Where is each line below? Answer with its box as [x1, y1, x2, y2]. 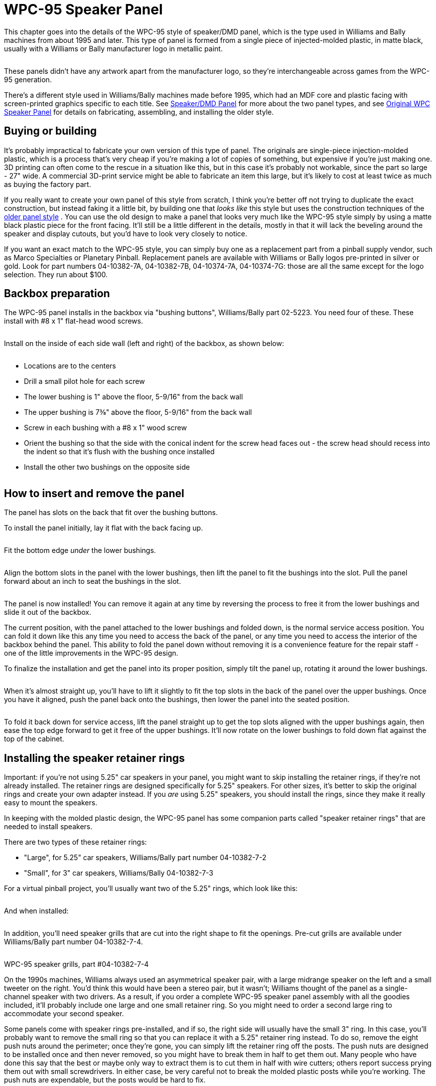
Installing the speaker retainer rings [4, 751, 185, 764]
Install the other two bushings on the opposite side [24, 463, 190, 472]
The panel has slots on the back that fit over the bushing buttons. [4, 508, 218, 517]
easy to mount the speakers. [4, 798, 98, 807]
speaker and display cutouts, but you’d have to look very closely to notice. [4, 229, 248, 238]
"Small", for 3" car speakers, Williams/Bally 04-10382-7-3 [24, 869, 213, 878]
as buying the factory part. [4, 180, 91, 188]
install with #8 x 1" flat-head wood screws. [4, 317, 143, 326]
